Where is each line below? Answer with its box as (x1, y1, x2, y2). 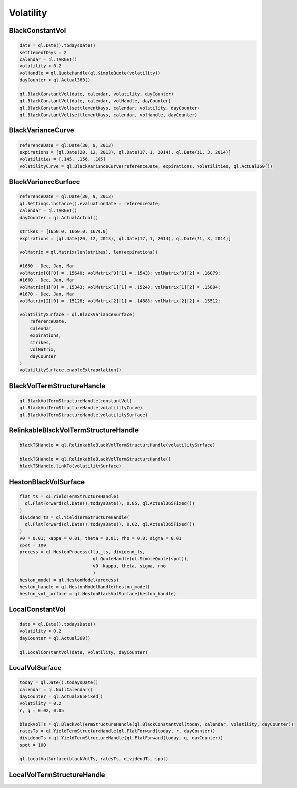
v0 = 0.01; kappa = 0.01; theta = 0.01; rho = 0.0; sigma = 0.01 (19, 536, 182, 541)
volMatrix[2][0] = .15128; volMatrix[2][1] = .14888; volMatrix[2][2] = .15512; (19, 298, 221, 303)
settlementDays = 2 (19, 50, 67, 55)
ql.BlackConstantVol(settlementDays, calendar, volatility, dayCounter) (19, 105, 200, 111)
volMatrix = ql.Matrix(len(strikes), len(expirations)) (19, 249, 158, 255)
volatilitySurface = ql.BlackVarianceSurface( (19, 312, 135, 317)
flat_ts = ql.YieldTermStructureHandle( (19, 493, 119, 499)
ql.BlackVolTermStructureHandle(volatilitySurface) (19, 412, 148, 418)
